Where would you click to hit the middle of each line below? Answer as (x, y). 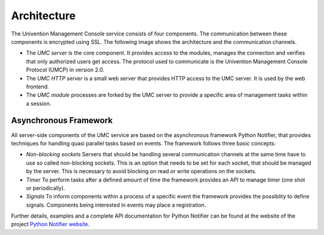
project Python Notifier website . (50, 224)
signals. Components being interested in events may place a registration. (116, 205)
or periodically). (46, 188)
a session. (39, 103)
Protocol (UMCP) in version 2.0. (65, 70)
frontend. (37, 87)
